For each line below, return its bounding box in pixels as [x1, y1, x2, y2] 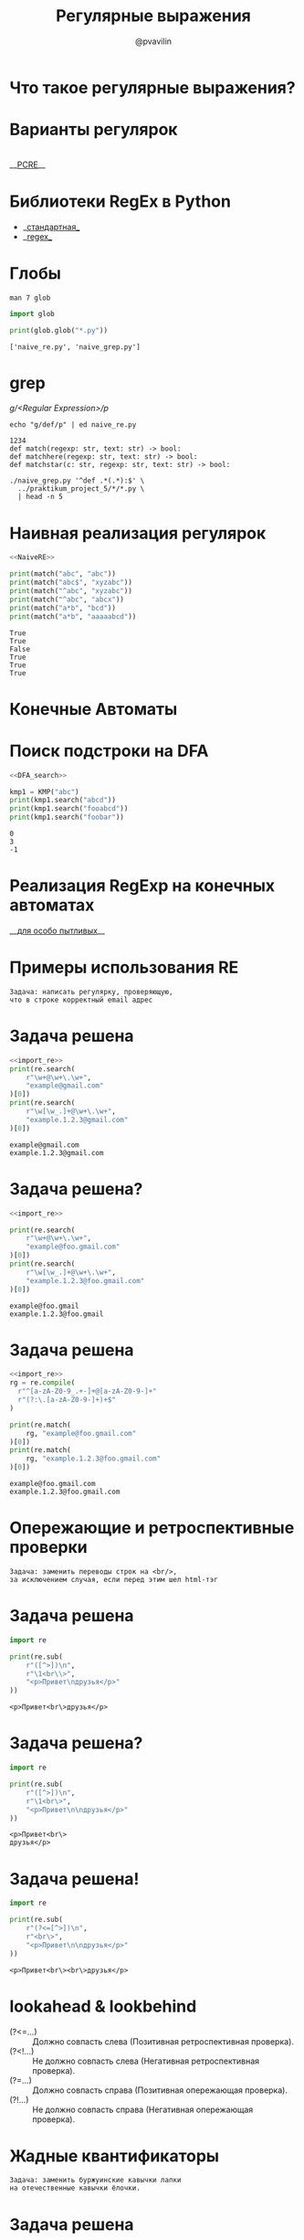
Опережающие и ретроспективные [9, 1518, 295, 1538]
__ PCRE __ [9, 159, 46, 170]
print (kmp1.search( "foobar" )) [9, 812, 125, 823]
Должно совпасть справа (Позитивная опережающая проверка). [32, 2085, 288, 2096]
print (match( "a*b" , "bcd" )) [9, 603, 117, 612]
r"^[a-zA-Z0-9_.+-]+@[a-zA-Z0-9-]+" [17, 1386, 157, 1396]
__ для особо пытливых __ [9, 925, 106, 936]
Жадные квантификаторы [9, 2145, 220, 2166]
